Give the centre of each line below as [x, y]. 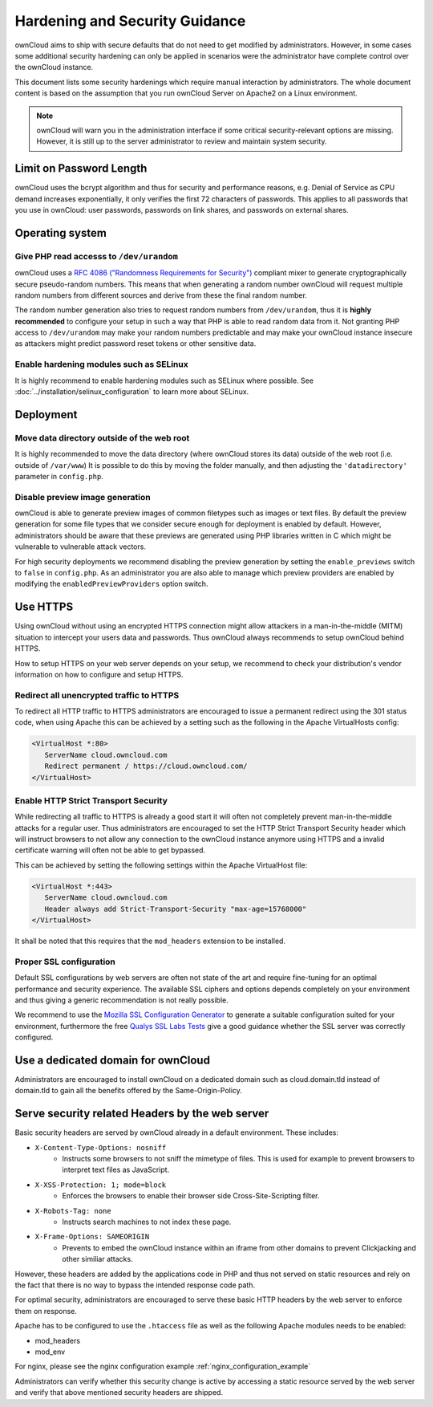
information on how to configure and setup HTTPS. [99, 674]
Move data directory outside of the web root [102, 437]
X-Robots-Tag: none [73, 1211]
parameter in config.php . [59, 476]
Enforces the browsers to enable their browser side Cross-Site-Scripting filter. [191, 1196]
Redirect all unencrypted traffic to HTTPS [97, 695]
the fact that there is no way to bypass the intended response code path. [135, 1285]
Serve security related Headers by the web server [142, 1114]
